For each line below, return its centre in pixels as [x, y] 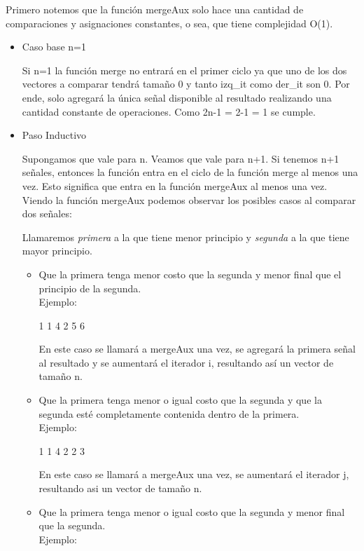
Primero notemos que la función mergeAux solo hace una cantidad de [155, 9]
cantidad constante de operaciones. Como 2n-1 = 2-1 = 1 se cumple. [169, 111]
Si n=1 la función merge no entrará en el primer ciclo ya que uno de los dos [184, 70]
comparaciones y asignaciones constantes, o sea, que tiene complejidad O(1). [169, 23]
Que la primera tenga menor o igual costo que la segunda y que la [180, 400]
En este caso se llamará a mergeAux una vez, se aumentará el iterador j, [194, 474]
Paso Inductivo [54, 135]
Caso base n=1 [54, 47]
